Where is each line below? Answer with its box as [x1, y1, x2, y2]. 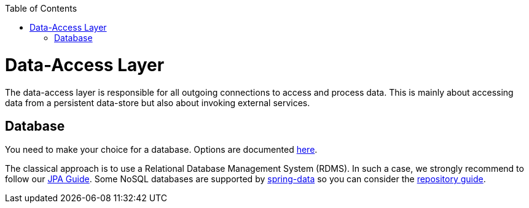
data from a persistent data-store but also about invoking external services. [5, 97, 310, 108]
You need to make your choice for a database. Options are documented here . [5, 144, 318, 155]
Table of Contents [5, 3, 77, 13]
